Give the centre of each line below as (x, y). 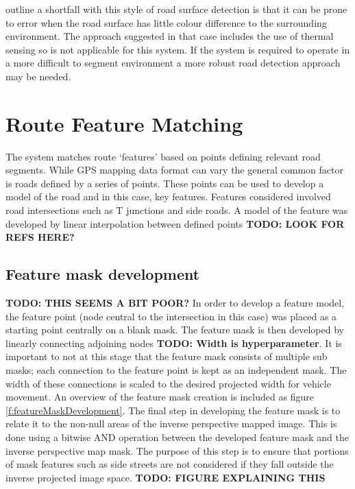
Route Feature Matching (124, 123)
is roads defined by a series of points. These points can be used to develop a (165, 183)
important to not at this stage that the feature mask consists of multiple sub (167, 356)
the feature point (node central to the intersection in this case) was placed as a (171, 316)
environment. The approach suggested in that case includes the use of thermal (170, 36)
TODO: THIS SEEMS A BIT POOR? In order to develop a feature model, (175, 303)
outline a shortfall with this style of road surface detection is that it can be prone (176, 9)
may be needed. (38, 76)
